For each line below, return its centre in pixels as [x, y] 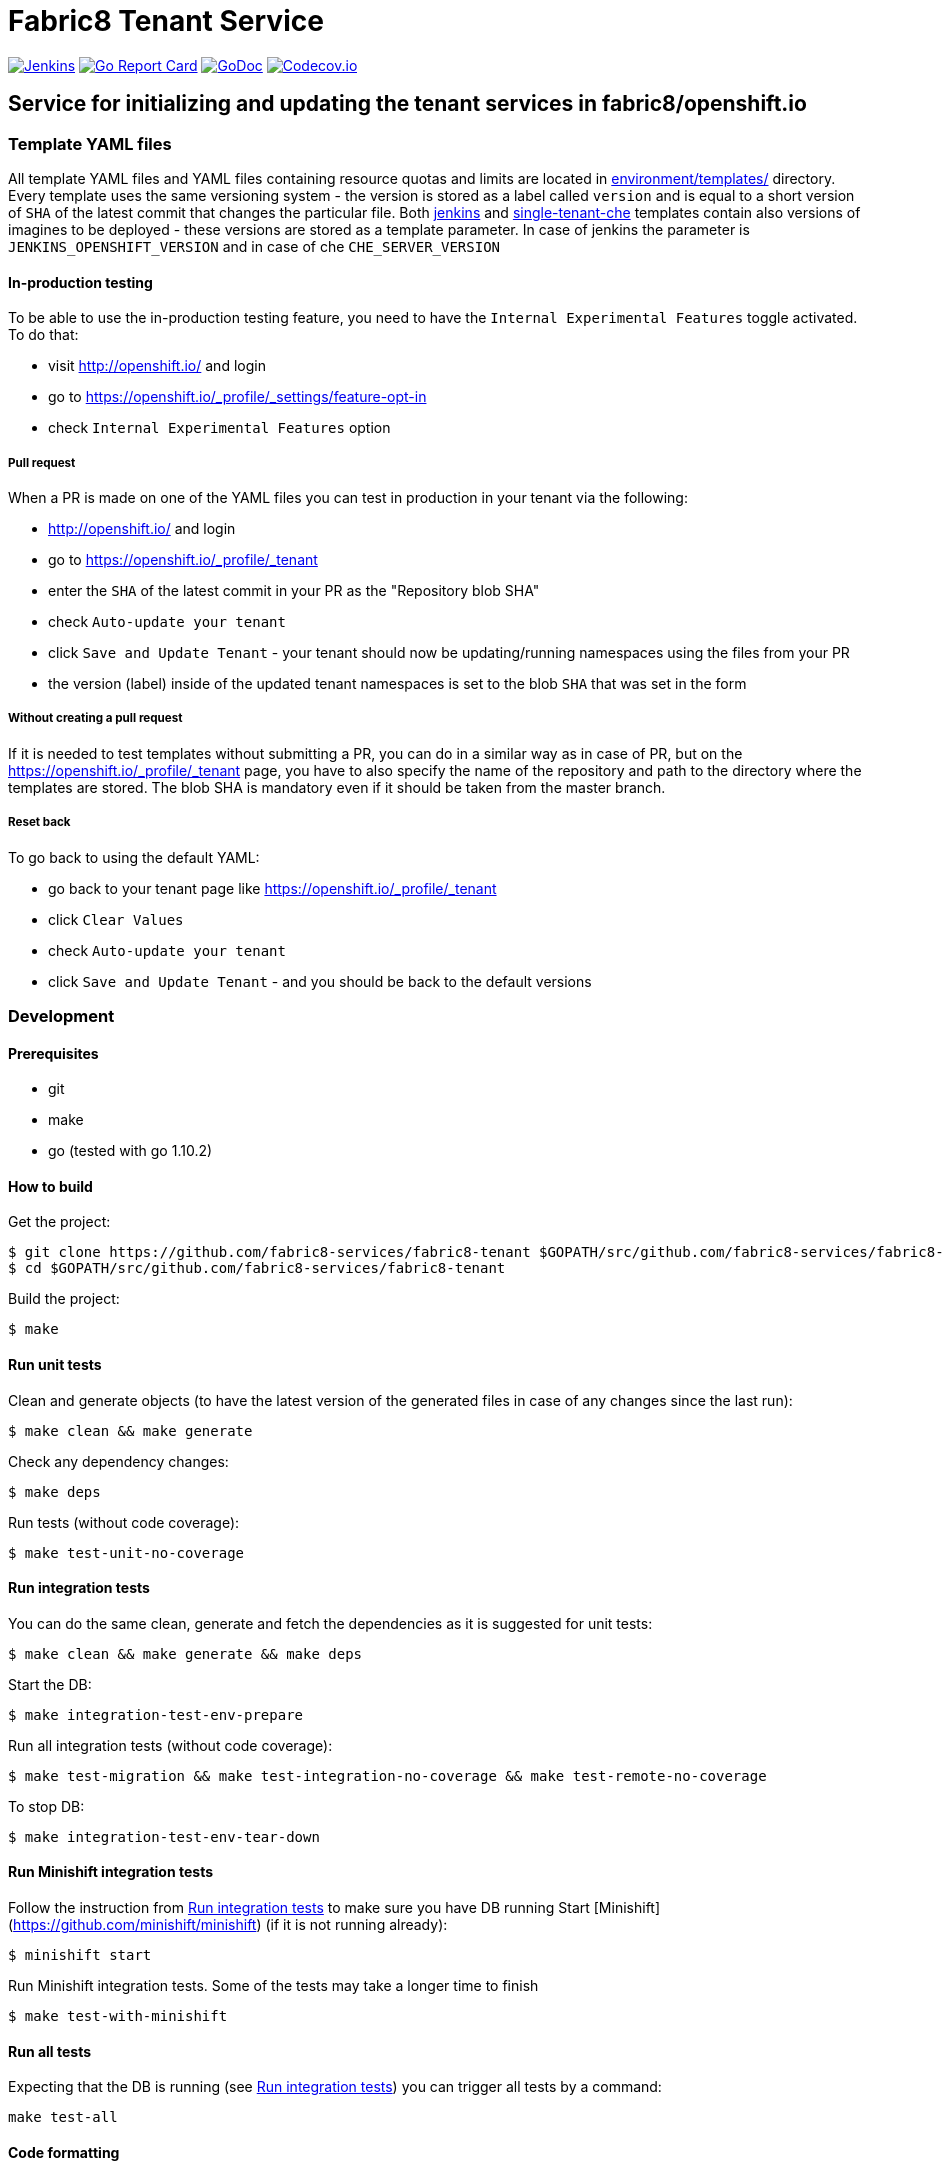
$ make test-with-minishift [118, 2016]
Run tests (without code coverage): [124, 1522]
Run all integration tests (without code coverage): [170, 1745]
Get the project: [59, 1222]
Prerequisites [53, 1053]
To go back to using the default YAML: [134, 857]
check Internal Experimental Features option [219, 428]
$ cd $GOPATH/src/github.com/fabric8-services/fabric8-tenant [257, 1268]
